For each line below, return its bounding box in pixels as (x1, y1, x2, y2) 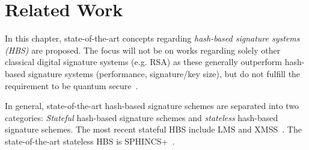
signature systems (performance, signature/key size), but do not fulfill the (28, 67, 301, 80)
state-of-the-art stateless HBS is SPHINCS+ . (5, 134, 175, 147)
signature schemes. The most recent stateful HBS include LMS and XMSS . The (5, 123, 302, 136)
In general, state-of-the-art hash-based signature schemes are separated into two (5, 99, 299, 112)
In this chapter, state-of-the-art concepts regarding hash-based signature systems (5, 32, 300, 45)
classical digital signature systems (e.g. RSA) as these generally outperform (5, 55, 282, 68)
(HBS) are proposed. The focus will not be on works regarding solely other (5, 43, 281, 56)
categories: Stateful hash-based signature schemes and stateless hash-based (5, 111, 278, 123)
